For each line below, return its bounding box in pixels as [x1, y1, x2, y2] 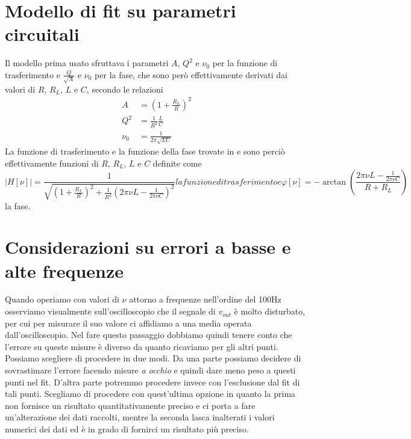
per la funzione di [212, 57, 278, 69]
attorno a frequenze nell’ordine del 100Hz [129, 293, 281, 305]
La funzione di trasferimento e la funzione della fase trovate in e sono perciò [5, 145, 285, 158]
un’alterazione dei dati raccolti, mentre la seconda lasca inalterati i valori [5, 411, 275, 423]
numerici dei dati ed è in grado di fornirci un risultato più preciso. [5, 423, 249, 435]
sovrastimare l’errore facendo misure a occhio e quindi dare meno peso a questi [5, 364, 296, 376]
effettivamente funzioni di [5, 156, 99, 169]
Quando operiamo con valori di [5, 293, 119, 305]
